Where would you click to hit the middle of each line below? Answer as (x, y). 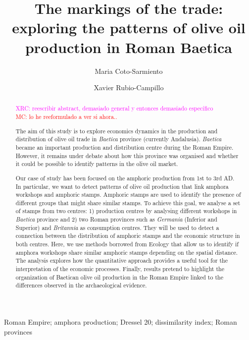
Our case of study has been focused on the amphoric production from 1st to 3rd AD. (125, 178)
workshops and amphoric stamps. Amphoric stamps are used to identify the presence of (128, 195)
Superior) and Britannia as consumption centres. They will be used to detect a (117, 227)
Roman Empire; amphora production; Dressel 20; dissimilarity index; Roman (121, 322)
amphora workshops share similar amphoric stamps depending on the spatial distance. (127, 252)
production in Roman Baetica (129, 47)
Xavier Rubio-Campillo (129, 87)
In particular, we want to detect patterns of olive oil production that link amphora (122, 186)
